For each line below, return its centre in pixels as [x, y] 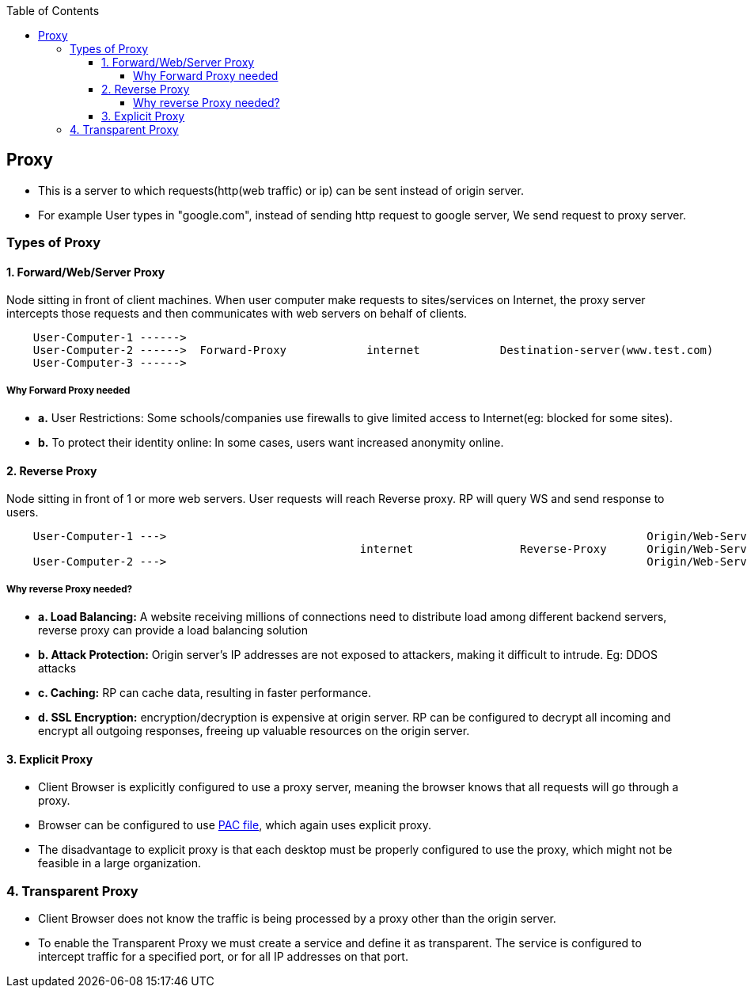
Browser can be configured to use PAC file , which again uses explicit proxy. [235, 825]
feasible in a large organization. [119, 863]
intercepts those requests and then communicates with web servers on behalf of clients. [237, 314]
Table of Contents [53, 11]
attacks [57, 668]
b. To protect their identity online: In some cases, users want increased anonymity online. [271, 443]
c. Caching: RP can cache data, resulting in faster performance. [205, 693]
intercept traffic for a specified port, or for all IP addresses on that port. [223, 957]
